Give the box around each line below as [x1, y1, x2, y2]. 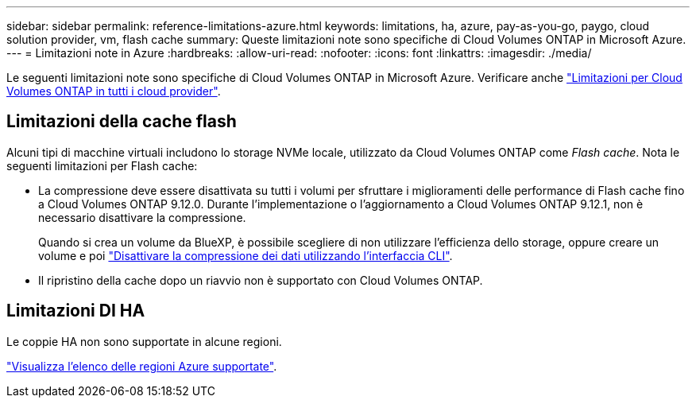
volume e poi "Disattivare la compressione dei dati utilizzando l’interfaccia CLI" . [38, 248, 453, 262]
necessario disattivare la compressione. [38, 210, 246, 224]
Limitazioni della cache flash [6, 111, 237, 132]
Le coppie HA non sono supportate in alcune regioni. [6, 334, 282, 348]
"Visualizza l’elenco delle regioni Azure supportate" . [6, 359, 277, 373]
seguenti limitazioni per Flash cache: [6, 158, 198, 173]
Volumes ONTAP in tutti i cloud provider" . [6, 84, 221, 98]
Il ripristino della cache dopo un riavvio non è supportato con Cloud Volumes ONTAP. [38, 273, 483, 287]
